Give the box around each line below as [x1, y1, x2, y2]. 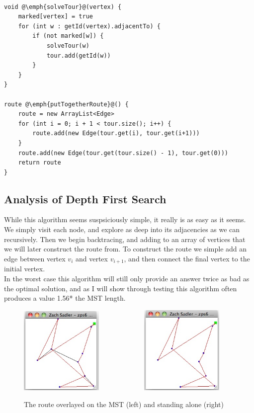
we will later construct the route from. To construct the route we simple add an [4, 244, 247, 254]
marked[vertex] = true [18, 13, 93, 20]
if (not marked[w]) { [32, 32, 104, 40]
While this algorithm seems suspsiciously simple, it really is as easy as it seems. [4, 214, 246, 225]
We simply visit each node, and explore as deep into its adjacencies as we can [4, 224, 240, 235]
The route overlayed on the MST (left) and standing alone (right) [24, 399, 224, 409]
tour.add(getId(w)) [46, 52, 111, 59]
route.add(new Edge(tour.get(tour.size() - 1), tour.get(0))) [18, 149, 229, 157]
